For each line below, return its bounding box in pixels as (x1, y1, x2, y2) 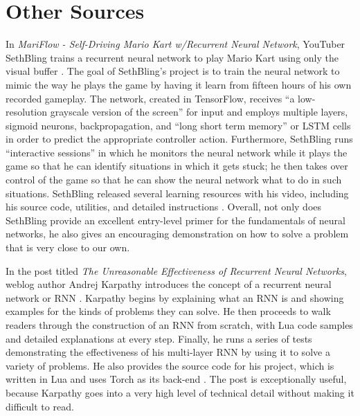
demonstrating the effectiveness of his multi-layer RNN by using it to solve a (6, 345, 330, 359)
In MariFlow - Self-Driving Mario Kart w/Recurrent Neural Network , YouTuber (6, 37, 345, 51)
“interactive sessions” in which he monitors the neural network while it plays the (6, 145, 348, 159)
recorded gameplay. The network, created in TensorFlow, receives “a (6, 91, 295, 105)
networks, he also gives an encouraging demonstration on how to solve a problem (6, 226, 349, 241)
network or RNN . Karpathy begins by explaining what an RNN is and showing (6, 290, 344, 305)
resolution (6, 105, 48, 119)
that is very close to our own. (6, 240, 130, 255)
